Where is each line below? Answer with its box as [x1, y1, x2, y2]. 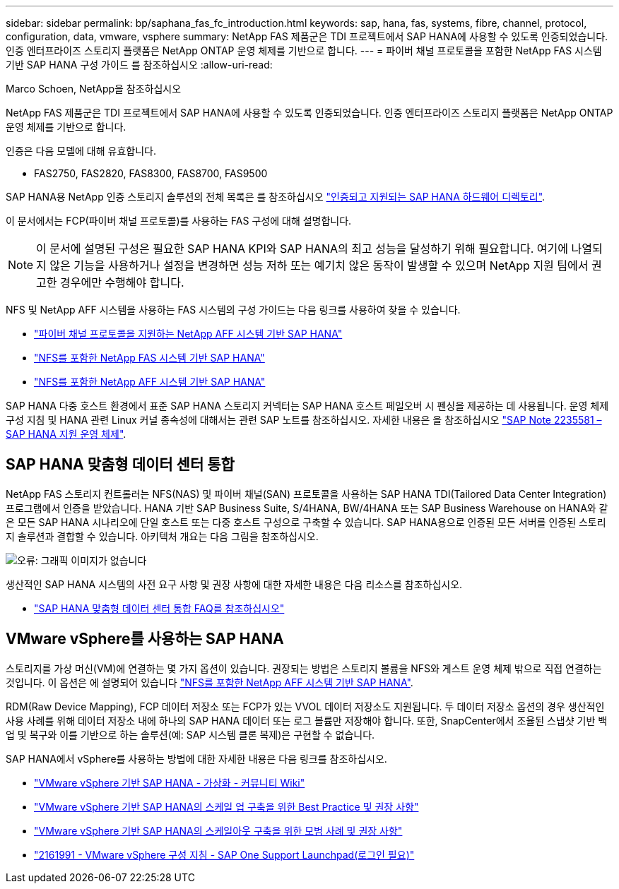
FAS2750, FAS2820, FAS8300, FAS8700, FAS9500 [34, 167, 268, 179]
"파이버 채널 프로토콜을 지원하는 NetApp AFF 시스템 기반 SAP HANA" [34, 328, 343, 340]
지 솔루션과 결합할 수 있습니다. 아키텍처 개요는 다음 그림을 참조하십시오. [6, 530, 319, 542]
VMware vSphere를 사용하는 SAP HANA [6, 630, 284, 648]
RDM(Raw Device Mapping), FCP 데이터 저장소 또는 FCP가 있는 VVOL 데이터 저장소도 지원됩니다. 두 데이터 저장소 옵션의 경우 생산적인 [6, 700, 605, 712]
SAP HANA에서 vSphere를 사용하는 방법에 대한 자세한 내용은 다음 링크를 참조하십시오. [6, 752, 387, 765]
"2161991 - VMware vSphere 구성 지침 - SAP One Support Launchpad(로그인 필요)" [34, 848, 415, 861]
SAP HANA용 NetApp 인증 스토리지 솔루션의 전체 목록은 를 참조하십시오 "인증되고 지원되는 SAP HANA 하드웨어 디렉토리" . [6, 191, 546, 203]
